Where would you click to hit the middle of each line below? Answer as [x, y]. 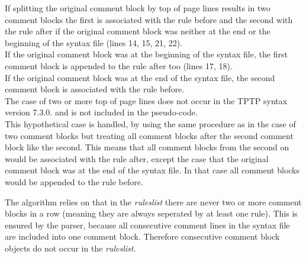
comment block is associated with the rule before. [95, 89]
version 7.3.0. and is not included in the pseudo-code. [101, 112]
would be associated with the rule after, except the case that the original [137, 158]
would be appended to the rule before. [74, 181]
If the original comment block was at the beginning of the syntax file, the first [146, 54]
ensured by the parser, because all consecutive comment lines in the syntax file [147, 225]
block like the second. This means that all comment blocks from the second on [147, 147]
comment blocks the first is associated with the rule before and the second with [149, 19]
